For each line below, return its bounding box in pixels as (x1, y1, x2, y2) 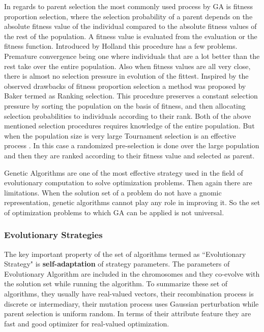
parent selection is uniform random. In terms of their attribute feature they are (4, 308, 251, 319)
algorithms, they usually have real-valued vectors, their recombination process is (4, 288, 254, 299)
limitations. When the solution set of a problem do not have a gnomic (4, 187, 222, 197)
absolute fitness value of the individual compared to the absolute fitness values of (4, 21, 257, 31)
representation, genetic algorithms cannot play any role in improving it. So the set (4, 197, 260, 208)
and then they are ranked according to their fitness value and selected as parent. (4, 150, 255, 160)
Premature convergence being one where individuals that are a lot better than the (4, 50, 260, 61)
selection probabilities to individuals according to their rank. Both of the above (4, 110, 251, 121)
